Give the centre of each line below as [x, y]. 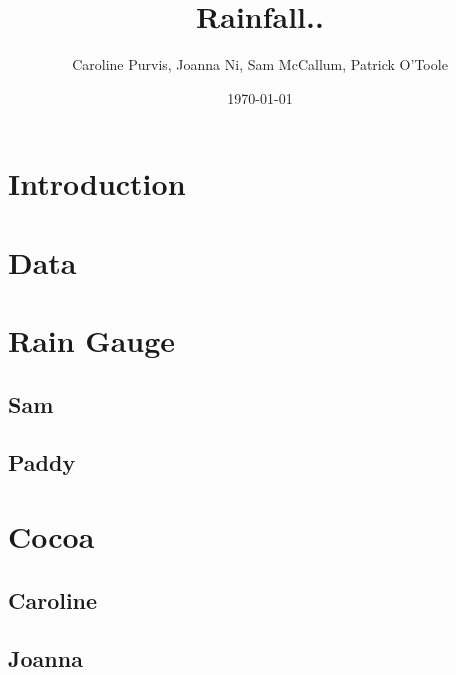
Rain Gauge [92, 340]
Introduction [97, 183]
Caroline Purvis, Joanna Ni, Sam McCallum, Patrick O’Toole [260, 64]
